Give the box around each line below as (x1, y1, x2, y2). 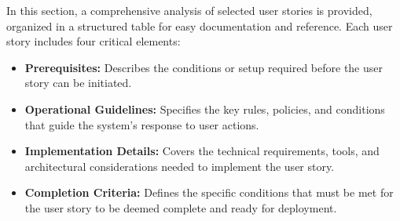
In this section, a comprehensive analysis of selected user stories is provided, (6, 2, 372, 18)
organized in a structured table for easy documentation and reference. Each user (6, 17, 393, 34)
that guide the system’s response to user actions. (24, 116, 259, 132)
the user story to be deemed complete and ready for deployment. (24, 199, 337, 216)
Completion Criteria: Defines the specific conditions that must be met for (24, 184, 394, 201)
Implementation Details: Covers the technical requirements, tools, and (24, 143, 380, 159)
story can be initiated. (24, 74, 132, 91)
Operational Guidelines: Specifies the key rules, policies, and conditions (24, 100, 385, 117)
